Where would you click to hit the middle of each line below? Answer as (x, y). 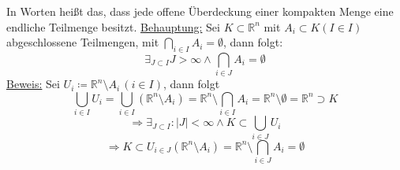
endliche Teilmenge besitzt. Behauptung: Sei (113, 26)
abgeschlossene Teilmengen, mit (83, 42)
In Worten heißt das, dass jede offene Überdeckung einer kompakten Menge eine (200, 11)
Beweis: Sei (33, 84)
